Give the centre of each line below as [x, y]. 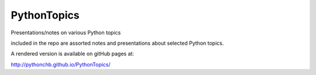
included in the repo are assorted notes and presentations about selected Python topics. [117, 43]
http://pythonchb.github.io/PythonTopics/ [61, 65]
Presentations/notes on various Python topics [66, 33]
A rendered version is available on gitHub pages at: [73, 54]
